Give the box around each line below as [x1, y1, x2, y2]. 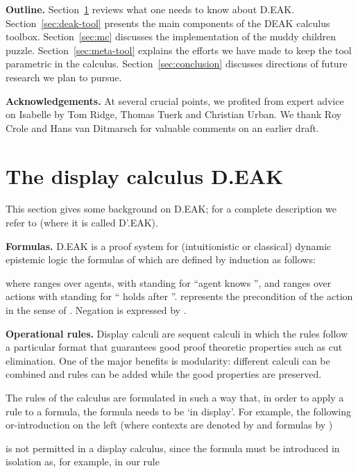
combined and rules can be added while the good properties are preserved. [6, 367, 322, 381]
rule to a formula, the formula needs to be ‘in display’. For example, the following [6, 404, 351, 418]
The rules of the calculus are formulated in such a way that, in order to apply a [6, 390, 344, 404]
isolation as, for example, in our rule [6, 454, 160, 469]
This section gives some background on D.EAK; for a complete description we [6, 201, 336, 216]
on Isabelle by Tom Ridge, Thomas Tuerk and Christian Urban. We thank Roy [6, 107, 342, 122]
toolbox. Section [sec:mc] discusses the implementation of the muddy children [6, 29, 336, 44]
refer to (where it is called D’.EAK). [6, 215, 158, 230]
